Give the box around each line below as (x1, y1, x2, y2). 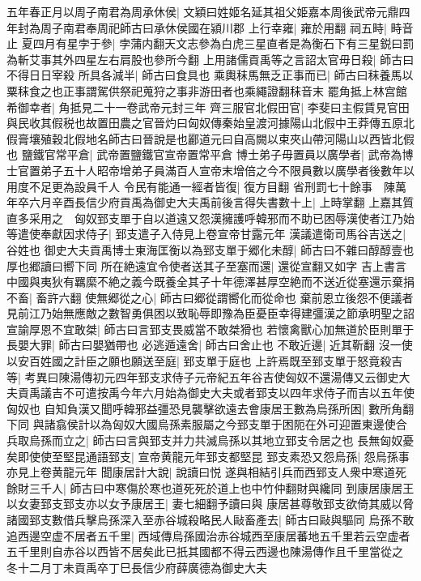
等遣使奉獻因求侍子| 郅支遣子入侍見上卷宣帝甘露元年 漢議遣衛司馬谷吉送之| (6, 225, 406, 242)
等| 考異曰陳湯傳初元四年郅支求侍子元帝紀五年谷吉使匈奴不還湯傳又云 (6, 368, 376, 385)
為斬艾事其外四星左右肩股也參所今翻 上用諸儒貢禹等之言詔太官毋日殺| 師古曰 (6, 50, 415, 67)
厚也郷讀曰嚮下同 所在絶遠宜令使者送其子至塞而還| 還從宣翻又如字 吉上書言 (6, 257, 406, 274)
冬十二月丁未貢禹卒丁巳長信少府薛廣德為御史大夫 (6, 558, 267, 575)
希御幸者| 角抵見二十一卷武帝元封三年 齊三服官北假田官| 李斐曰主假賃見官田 (6, 98, 410, 115)
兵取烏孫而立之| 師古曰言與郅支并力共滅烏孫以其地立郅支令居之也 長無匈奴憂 (6, 432, 415, 449)
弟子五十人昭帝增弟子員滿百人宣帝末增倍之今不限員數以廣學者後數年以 (40, 161, 415, 178)
